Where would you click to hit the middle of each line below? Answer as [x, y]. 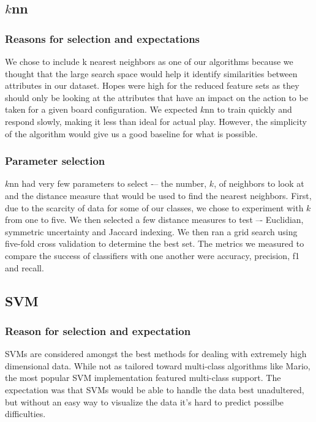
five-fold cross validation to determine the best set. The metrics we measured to [155, 243]
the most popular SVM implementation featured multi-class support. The [143, 378]
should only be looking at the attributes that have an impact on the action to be [156, 97]
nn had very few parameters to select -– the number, [108, 183]
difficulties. [25, 414]
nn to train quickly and [248, 109]
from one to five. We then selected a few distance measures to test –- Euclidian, [154, 220]
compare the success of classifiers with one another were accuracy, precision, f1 [152, 255]
